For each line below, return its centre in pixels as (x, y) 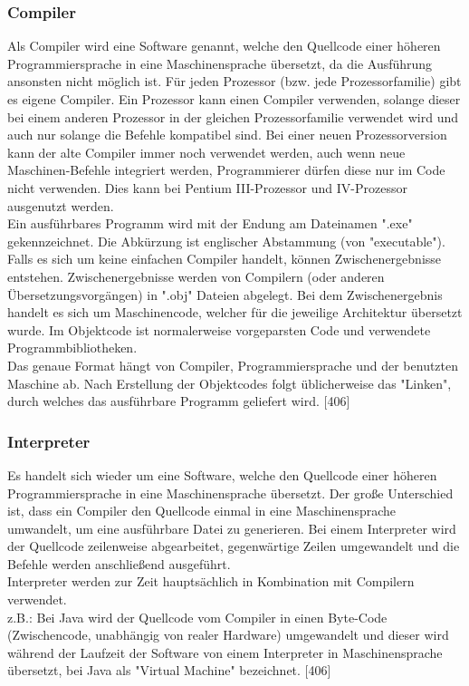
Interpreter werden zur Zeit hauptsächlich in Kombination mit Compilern (211, 581)
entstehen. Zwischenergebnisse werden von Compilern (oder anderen (196, 276)
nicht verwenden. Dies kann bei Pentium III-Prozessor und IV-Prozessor (207, 187)
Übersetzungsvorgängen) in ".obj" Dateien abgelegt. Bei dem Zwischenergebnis (225, 294)
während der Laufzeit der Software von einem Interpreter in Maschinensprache (225, 652)
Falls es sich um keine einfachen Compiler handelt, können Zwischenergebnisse (225, 259)
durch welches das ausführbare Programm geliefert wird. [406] (179, 401)
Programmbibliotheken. (72, 348)
